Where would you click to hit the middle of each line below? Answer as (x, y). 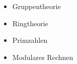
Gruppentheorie (36, 6)
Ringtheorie (30, 23)
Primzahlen (30, 40)
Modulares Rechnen (43, 57)
